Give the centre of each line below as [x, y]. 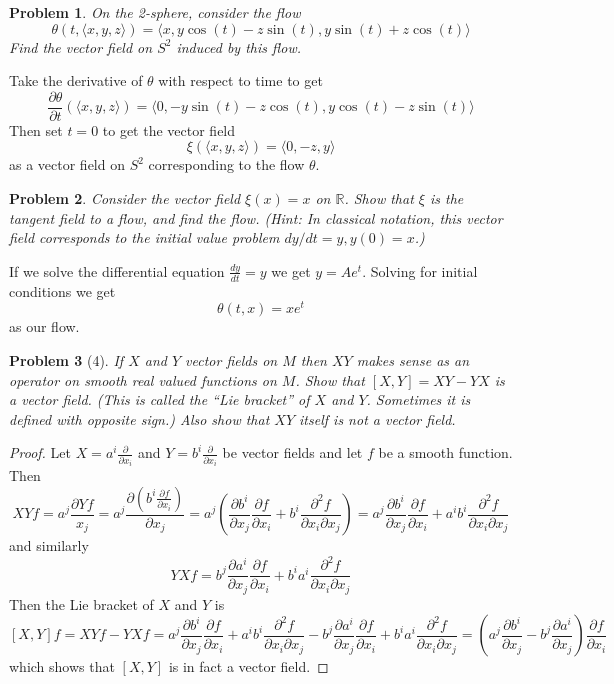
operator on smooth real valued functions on [143, 379]
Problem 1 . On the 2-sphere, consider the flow [155, 12]
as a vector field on [67, 164]
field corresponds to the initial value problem [144, 237]
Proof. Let [40, 452]
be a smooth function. [445, 452]
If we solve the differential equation [117, 270]
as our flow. [44, 326]
